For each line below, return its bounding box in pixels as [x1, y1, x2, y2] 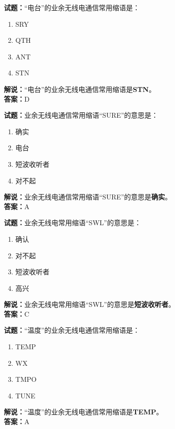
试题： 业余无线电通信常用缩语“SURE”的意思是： [4, 110, 158, 120]
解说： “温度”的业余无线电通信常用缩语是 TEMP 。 [4, 407, 163, 417]
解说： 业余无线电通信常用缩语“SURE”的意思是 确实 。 [4, 192, 172, 202]
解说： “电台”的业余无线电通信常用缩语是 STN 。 [4, 84, 156, 94]
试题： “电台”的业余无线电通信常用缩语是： [4, 2, 140, 12]
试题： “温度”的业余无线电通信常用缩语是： [4, 325, 140, 335]
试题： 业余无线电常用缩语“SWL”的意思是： [4, 217, 141, 228]
